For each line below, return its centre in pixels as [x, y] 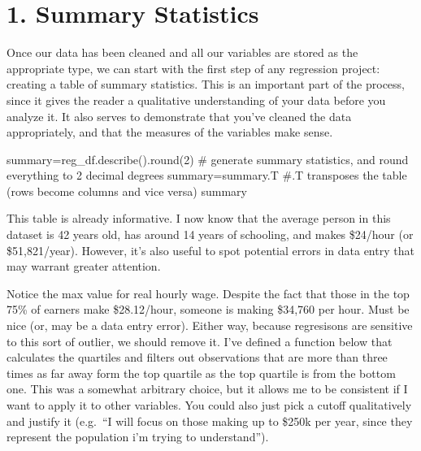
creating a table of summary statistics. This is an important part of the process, [206, 84]
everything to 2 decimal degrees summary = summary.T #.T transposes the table [207, 175]
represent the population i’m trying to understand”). [138, 437]
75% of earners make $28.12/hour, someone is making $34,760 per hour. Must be [208, 309]
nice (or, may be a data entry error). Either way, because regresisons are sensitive [210, 325]
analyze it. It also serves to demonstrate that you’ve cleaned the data [179, 116]
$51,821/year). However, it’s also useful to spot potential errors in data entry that [210, 250]
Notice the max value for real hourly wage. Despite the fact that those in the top [208, 293]
